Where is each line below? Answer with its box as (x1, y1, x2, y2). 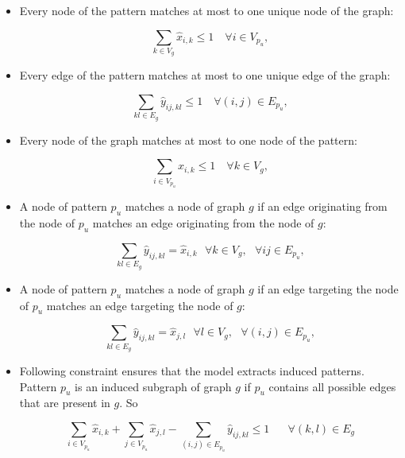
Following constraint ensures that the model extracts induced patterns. (19, 363, 364, 379)
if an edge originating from (257, 198, 388, 215)
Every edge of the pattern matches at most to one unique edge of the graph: (19, 67, 391, 83)
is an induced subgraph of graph (75, 378, 232, 394)
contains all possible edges (268, 378, 396, 394)
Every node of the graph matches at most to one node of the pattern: (19, 131, 357, 148)
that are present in (19, 394, 110, 411)
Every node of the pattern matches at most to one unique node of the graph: (19, 2, 394, 18)
